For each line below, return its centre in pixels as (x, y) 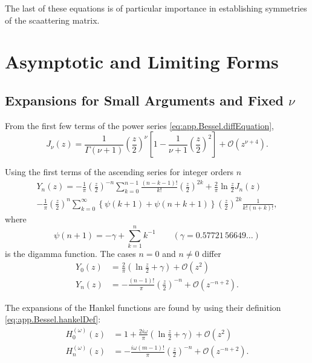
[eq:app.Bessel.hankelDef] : (53, 319)
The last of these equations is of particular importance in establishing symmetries (156, 8)
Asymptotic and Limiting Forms (142, 62)
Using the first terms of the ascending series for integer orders (119, 172)
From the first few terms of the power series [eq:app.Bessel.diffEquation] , (139, 125)
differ (212, 253)
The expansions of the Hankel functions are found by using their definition (143, 307)
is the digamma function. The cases (70, 253)
